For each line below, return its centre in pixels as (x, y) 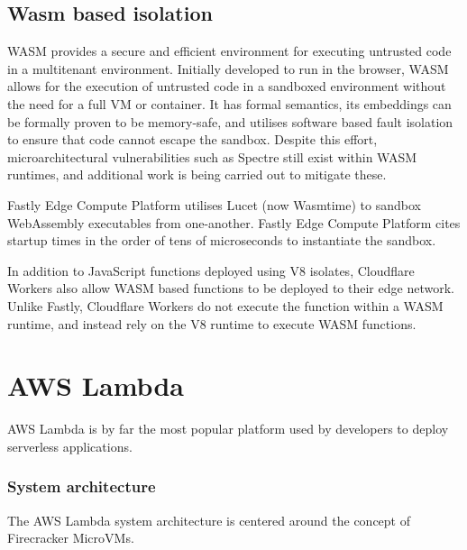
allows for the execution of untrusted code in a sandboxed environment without (227, 86)
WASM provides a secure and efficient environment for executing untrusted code (229, 51)
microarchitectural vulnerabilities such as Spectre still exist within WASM (212, 156)
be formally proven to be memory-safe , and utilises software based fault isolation (230, 121)
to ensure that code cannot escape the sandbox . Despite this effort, (192, 139)
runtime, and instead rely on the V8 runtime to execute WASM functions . (212, 323)
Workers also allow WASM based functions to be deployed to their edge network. (231, 288)
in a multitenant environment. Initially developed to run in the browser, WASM (228, 68)
